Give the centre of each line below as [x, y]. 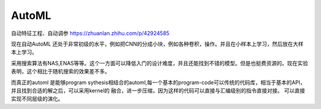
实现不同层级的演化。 [37, 99]
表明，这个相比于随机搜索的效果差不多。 [60, 72]
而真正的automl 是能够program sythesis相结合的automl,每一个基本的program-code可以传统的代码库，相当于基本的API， [158, 82]
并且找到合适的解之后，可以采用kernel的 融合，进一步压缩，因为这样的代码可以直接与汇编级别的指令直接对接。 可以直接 [158, 90]
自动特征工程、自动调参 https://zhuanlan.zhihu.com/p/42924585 [90, 33]
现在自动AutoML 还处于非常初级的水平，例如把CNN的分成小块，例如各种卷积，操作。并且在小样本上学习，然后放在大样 [157, 44]
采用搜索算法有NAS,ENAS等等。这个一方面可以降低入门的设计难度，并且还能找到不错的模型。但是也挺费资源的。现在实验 [160, 63]
